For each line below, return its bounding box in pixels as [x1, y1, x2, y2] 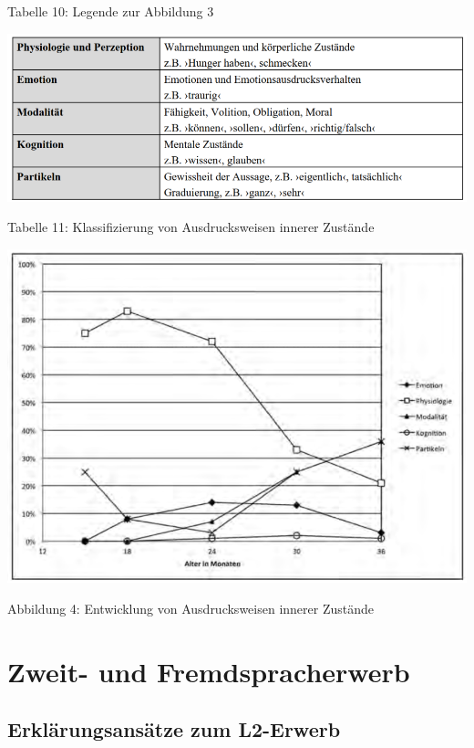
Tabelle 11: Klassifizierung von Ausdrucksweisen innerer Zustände [7, 217, 375, 237]
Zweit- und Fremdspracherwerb [7, 652, 410, 690]
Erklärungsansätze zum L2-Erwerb [7, 715, 341, 743]
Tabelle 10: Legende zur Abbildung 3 [7, 2, 214, 20]
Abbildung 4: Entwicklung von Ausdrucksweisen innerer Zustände [7, 598, 374, 617]
